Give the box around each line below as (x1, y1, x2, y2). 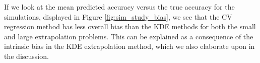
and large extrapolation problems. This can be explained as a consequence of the (4, 31, 253, 41)
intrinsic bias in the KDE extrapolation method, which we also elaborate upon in (4, 41, 255, 51)
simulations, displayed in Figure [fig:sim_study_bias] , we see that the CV (4, 11, 232, 22)
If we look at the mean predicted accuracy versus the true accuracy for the (4, 2, 235, 12)
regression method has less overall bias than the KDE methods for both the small (4, 21, 256, 32)
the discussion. (4, 50, 49, 61)
